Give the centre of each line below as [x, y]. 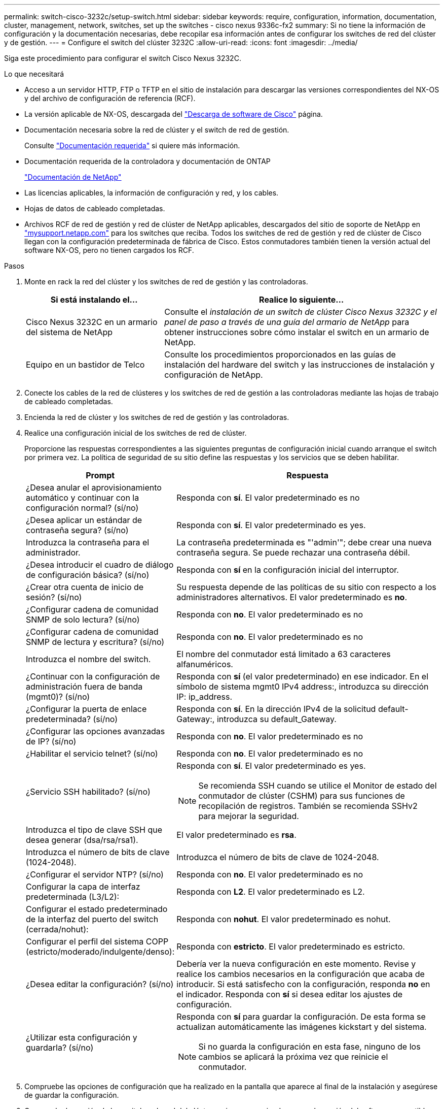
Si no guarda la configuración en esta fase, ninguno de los [309, 1047]
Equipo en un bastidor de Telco [85, 365]
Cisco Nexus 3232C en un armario [92, 322]
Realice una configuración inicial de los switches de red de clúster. [136, 433]
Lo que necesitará [34, 74]
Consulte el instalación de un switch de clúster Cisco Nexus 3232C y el [301, 312]
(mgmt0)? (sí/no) [58, 697]
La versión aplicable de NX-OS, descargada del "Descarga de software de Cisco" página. [174, 114]
